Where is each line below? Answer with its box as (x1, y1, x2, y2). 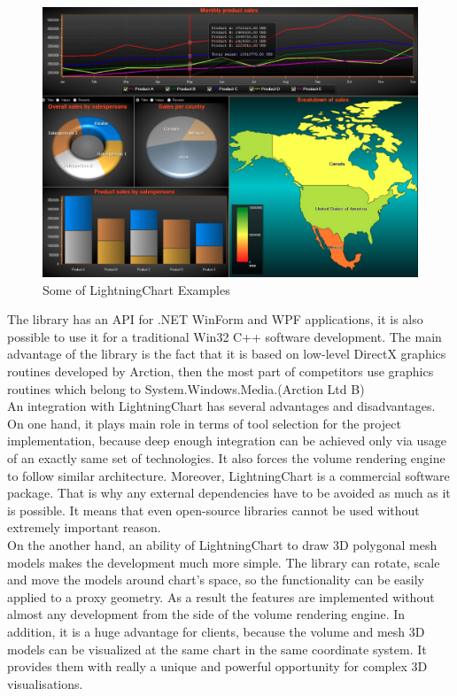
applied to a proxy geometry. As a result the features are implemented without (7, 587, 435, 606)
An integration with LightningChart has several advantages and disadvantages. (7, 397, 436, 415)
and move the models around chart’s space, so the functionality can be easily (7, 570, 425, 589)
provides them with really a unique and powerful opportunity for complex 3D (7, 657, 428, 676)
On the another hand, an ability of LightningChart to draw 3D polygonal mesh (7, 536, 438, 554)
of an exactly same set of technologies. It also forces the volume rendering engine (7, 449, 445, 468)
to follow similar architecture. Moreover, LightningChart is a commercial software (7, 466, 450, 484)
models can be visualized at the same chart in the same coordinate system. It (7, 639, 427, 658)
